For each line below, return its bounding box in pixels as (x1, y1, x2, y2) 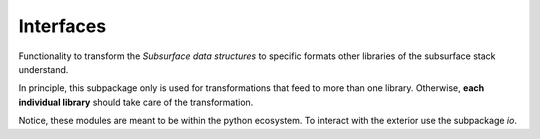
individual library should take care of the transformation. (18, 96, 254, 108)
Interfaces (18, 15, 107, 37)
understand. (18, 63, 69, 75)
